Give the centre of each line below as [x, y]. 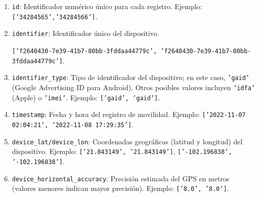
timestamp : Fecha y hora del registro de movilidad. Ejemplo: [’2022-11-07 [129, 114]
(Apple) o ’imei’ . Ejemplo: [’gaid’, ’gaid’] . [86, 97]
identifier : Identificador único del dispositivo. [85, 33]
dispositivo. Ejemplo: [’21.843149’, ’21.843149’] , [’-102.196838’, [122, 151]
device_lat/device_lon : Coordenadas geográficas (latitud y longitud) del [127, 141]
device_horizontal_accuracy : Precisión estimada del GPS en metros [121, 178]
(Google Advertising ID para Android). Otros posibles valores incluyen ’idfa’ [133, 87]
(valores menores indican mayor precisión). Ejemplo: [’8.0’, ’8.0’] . [120, 188]
